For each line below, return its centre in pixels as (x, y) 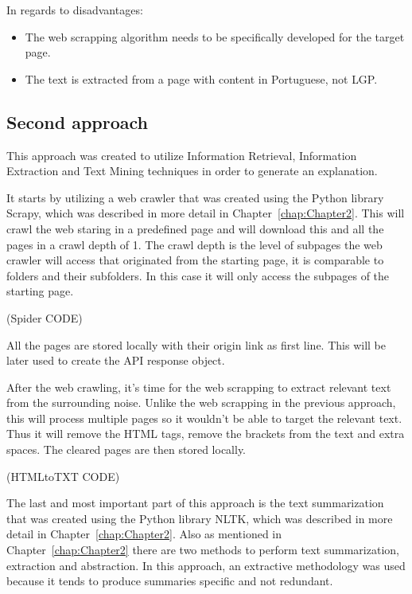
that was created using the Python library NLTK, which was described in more (200, 518)
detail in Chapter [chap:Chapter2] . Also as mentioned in (144, 534)
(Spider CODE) (45, 317)
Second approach (77, 121)
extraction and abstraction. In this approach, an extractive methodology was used (206, 565)
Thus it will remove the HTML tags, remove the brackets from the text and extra (206, 434)
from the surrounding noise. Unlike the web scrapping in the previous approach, (201, 403)
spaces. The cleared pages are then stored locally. (126, 449)
